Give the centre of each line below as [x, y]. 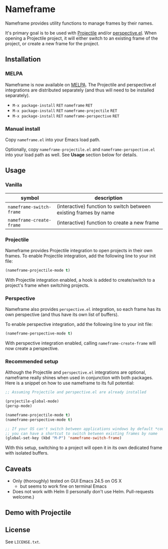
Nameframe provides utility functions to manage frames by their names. [79, 23]
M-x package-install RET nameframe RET [52, 105]
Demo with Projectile [38, 513]
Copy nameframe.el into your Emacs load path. [53, 140]
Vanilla [14, 185]
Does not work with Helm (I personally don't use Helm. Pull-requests [83, 492]
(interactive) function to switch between [104, 206]
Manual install [23, 129]
